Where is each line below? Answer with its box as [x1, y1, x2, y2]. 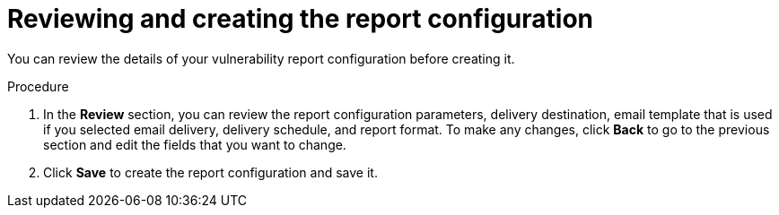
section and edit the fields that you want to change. [43, 136, 346, 152]
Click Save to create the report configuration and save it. [43, 164, 378, 180]
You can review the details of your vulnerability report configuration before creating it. [7, 50, 515, 66]
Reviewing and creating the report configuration [7, 4, 594, 34]
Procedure [7, 78, 69, 94]
